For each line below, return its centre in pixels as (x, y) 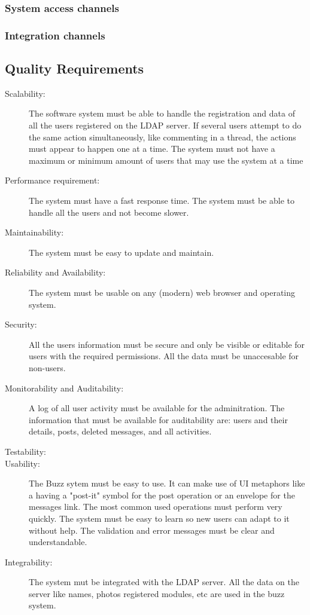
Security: (21, 324)
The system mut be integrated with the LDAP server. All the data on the (164, 582)
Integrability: (29, 562)
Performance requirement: (52, 180)
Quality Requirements (75, 68)
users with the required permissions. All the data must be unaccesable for (164, 356)
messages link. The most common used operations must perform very (156, 507)
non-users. (47, 367)
